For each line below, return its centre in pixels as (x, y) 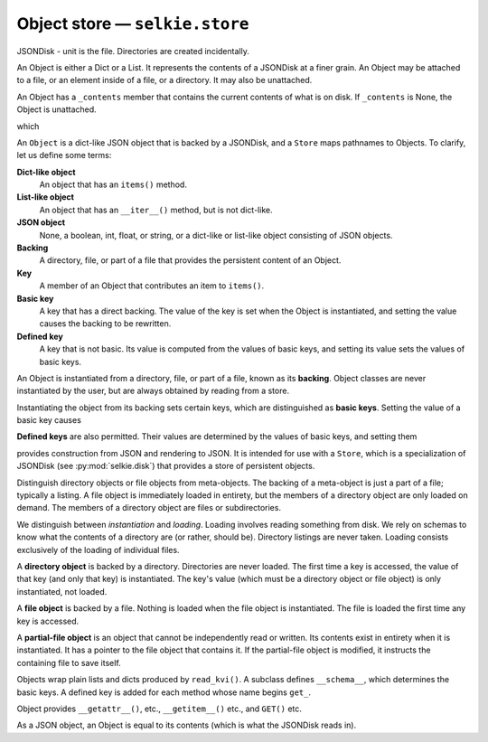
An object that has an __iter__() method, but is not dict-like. (156, 210)
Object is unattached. (56, 109)
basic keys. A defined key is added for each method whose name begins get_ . (164, 692)
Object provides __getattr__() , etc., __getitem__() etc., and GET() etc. (160, 709)
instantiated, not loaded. (62, 591)
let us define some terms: (64, 155)
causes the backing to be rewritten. (105, 324)
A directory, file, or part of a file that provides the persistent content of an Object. (190, 260)
